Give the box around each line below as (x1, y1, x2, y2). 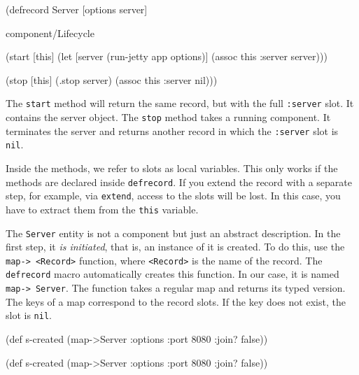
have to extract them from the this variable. (6, 201, 199, 216)
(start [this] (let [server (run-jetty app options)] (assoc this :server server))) (6, 49, 328, 64)
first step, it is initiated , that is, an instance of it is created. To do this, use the (6, 239, 345, 254)
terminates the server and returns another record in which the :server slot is (6, 123, 339, 138)
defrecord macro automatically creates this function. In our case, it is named (6, 267, 339, 281)
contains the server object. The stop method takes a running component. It (6, 110, 331, 125)
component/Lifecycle (6, 25, 94, 40)
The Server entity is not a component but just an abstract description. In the (6, 225, 341, 240)
